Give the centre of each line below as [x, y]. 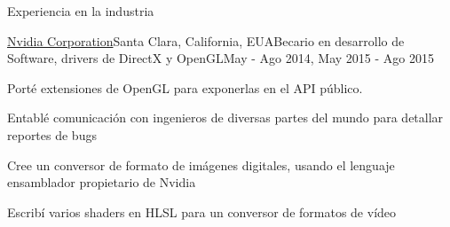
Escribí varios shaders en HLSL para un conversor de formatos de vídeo [202, 211]
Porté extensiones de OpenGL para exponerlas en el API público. [185, 87]
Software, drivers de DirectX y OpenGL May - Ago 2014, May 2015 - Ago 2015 [221, 58]
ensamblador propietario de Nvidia [102, 182]
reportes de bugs [52, 134]
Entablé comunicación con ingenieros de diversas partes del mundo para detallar [225, 117]
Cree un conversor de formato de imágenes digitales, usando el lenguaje [201, 164]
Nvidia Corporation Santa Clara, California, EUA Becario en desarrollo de [206, 40]
